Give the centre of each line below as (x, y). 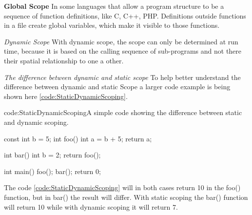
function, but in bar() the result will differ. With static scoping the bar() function (126, 197)
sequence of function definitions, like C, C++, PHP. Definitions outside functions (125, 15)
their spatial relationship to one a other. (64, 60)
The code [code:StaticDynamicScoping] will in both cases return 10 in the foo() (122, 187)
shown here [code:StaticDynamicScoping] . (66, 96)
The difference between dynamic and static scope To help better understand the (122, 77)
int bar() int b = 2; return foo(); (52, 155)
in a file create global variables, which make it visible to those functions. (112, 25)
